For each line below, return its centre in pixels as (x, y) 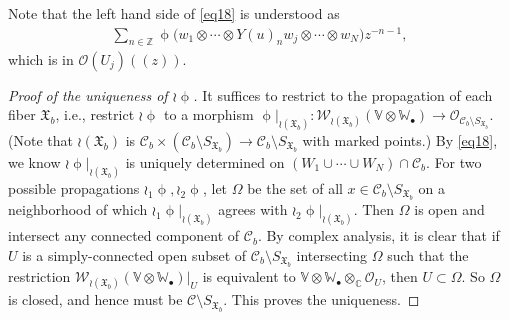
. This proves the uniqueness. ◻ (321, 299)
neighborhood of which (78, 209)
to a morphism (209, 114)
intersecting (332, 254)
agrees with (253, 209)
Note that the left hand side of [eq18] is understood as (174, 13)
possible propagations (74, 187)
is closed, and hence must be (95, 299)
